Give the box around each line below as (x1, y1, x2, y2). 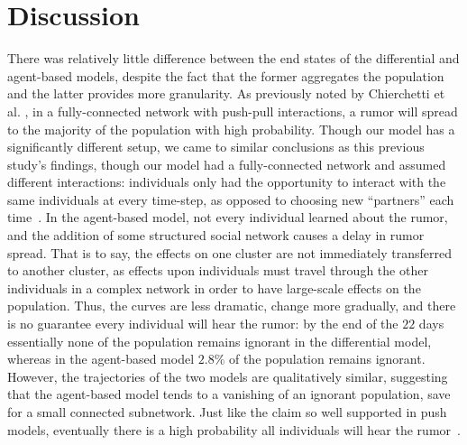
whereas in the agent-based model (7, 349, 195, 368)
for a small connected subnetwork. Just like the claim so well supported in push (7, 403, 447, 421)
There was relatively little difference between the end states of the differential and (7, 49, 460, 68)
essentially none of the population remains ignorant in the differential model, (7, 331, 432, 350)
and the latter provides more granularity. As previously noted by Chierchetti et (7, 84, 445, 103)
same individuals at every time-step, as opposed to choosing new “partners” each (7, 190, 454, 209)
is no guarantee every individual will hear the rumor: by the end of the (7, 314, 398, 333)
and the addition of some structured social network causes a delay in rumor (7, 226, 425, 245)
